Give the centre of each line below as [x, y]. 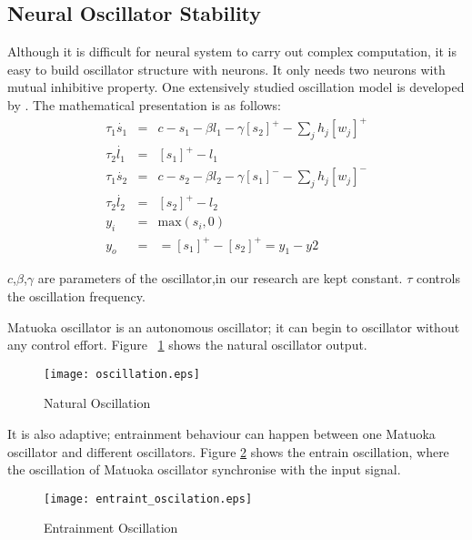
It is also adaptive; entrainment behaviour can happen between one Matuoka [221, 434]
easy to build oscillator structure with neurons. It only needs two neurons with [226, 69]
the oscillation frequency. [76, 295]
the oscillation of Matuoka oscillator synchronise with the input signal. [204, 469]
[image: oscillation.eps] [122, 374]
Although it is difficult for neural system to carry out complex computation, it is [232, 51]
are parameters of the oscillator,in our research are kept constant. [220, 278]
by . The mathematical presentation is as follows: [144, 104]
